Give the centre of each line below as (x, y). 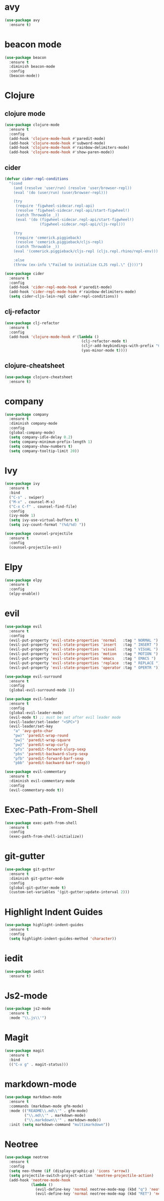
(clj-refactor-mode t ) (104, 341)
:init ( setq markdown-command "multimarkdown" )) (59, 1124)
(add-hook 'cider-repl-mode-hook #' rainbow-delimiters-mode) (73, 292)
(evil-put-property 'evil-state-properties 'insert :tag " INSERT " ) (84, 645)
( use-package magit (24, 1051)
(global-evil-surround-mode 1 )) (42, 690)
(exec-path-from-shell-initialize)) (46, 837)
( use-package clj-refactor (32, 323)
